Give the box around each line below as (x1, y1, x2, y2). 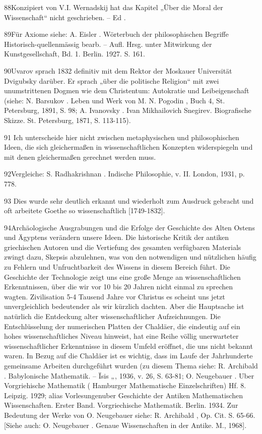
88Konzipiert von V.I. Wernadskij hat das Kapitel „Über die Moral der (4, 2, 223, 12)
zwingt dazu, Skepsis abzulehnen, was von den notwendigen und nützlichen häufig (4, 252, 256, 262)
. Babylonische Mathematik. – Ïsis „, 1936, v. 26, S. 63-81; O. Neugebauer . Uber (4, 370, 254, 381)
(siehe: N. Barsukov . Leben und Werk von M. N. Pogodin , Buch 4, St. (4, 95, 225, 105)
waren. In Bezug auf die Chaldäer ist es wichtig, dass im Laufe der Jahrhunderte (4, 350, 253, 361)
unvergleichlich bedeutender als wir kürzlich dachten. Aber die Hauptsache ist (4, 301, 244, 312)
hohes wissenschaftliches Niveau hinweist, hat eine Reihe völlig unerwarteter (4, 331, 239, 341)
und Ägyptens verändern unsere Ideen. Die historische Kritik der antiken (4, 232, 229, 242)
